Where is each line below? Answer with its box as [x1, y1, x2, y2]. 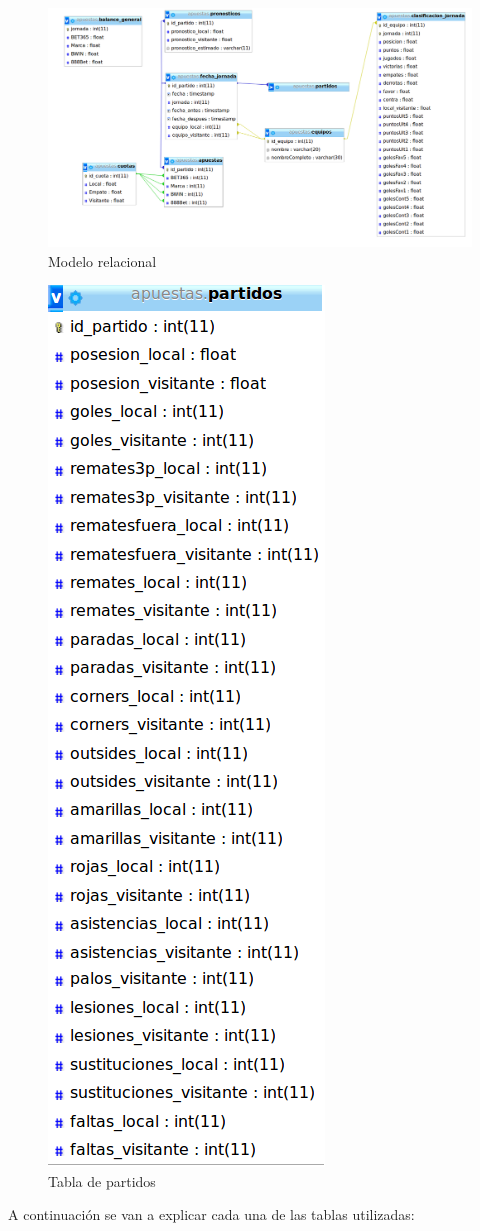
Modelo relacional [48, 250, 157, 271]
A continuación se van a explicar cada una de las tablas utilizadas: [8, 1204, 415, 1225]
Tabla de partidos [48, 1170, 156, 1191]
